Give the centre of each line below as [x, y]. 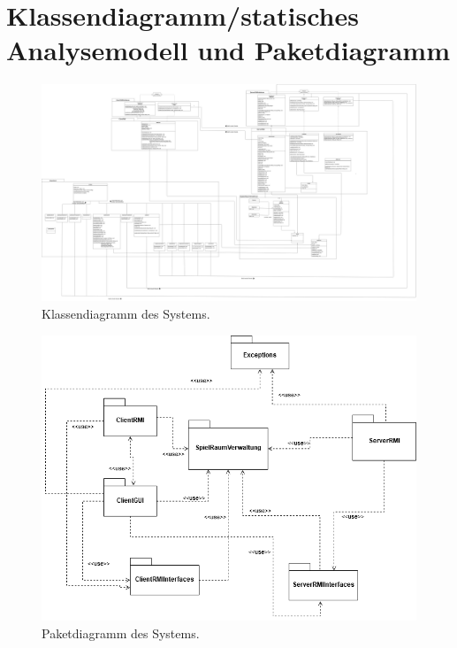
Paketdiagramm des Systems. [121, 633]
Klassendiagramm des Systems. [126, 314]
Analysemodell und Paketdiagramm [228, 50]
